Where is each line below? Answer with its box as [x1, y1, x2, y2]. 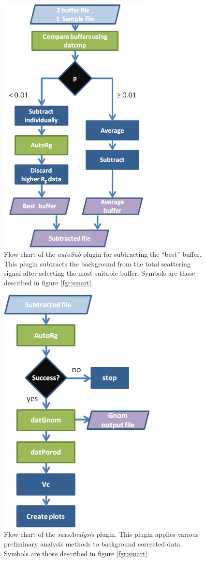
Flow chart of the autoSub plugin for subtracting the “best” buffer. [4, 249, 202, 259]
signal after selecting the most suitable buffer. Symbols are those [4, 268, 195, 278]
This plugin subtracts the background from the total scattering [4, 258, 190, 268]
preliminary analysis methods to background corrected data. [4, 539, 182, 549]
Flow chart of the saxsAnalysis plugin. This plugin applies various [4, 529, 199, 539]
